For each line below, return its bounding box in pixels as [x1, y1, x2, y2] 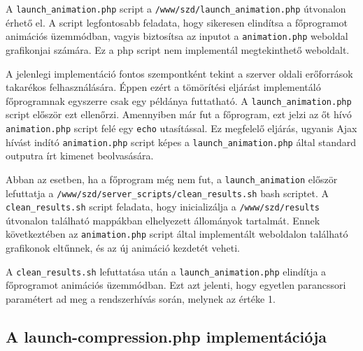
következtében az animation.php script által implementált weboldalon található [6, 227, 348, 241]
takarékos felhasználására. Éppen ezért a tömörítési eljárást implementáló [6, 80, 321, 94]
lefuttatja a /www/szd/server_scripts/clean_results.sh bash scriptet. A [6, 185, 329, 200]
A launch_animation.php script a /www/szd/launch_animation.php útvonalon [6, 1, 346, 15]
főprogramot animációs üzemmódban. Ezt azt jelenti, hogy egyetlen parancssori [6, 278, 346, 292]
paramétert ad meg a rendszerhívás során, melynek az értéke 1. [6, 291, 276, 306]
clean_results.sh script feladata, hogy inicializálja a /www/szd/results [6, 199, 320, 214]
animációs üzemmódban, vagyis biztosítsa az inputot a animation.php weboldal [6, 29, 348, 43]
